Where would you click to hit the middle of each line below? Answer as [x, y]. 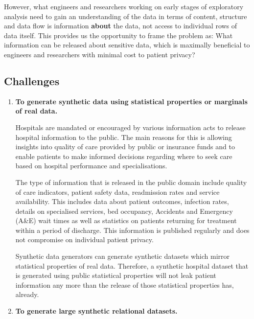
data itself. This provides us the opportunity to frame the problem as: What [118, 35]
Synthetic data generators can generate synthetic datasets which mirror [123, 256]
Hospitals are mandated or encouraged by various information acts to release [130, 127]
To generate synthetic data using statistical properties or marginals [131, 101]
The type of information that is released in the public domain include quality [131, 182]
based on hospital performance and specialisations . [91, 166]
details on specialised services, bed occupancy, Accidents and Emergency [124, 211]
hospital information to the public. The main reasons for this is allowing [124, 137]
